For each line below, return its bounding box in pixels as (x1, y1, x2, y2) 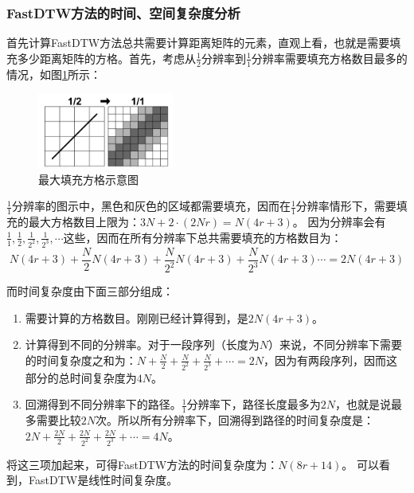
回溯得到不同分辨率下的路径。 (25, 396, 182, 413)
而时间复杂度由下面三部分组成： (6, 283, 174, 299)
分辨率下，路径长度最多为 (186, 396, 321, 413)
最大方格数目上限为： (28, 213, 140, 230)
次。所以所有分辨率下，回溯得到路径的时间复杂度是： (96, 412, 375, 428)
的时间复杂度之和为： (25, 351, 137, 368)
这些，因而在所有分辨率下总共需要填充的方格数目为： (63, 229, 342, 245)
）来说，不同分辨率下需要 (268, 336, 403, 353)
